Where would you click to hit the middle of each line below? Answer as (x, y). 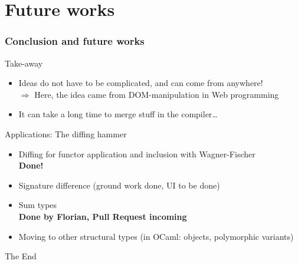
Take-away (24, 63)
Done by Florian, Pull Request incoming (103, 216)
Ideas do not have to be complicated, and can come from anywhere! (141, 83)
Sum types (38, 205)
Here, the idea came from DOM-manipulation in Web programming (157, 94)
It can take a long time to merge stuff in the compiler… (118, 114)
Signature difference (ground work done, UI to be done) (119, 185)
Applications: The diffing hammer (66, 133)
